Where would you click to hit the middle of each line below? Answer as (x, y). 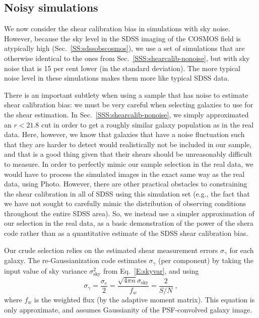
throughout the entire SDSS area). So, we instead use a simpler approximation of (129, 213)
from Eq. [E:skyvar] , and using (151, 270)
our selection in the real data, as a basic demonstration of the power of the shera (129, 223)
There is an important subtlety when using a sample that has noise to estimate (126, 94)
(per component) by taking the (206, 260)
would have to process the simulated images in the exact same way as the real (124, 174)
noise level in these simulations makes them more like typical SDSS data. (117, 78)
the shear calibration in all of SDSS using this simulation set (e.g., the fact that (127, 193)
